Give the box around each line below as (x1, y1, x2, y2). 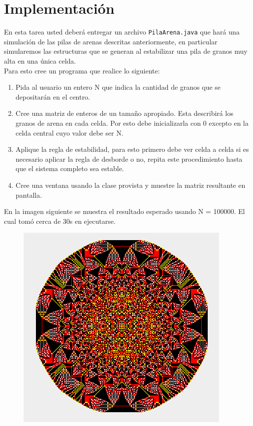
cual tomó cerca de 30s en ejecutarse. (4, 215, 116, 226)
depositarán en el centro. (15, 91, 90, 102)
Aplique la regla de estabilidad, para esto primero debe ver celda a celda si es (15, 144, 249, 154)
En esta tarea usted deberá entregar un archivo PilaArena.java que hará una (4, 27, 240, 37)
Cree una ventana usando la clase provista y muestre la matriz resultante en (15, 179, 246, 190)
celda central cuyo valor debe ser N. (15, 127, 124, 138)
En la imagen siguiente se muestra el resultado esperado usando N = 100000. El (4, 206, 245, 216)
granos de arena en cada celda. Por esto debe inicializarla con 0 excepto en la (15, 117, 249, 128)
